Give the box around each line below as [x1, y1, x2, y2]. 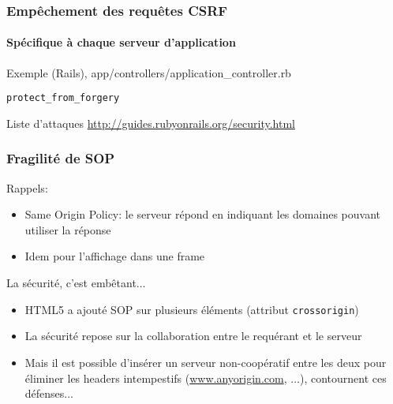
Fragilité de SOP [6, 148, 115, 168]
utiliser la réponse [24, 221, 111, 238]
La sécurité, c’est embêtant [6, 275, 137, 291]
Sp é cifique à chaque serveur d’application [6, 34, 236, 50]
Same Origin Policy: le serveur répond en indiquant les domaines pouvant [24, 206, 380, 223]
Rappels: [6, 179, 48, 196]
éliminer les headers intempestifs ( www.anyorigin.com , [24, 369, 287, 386]
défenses [24, 385, 65, 402]
